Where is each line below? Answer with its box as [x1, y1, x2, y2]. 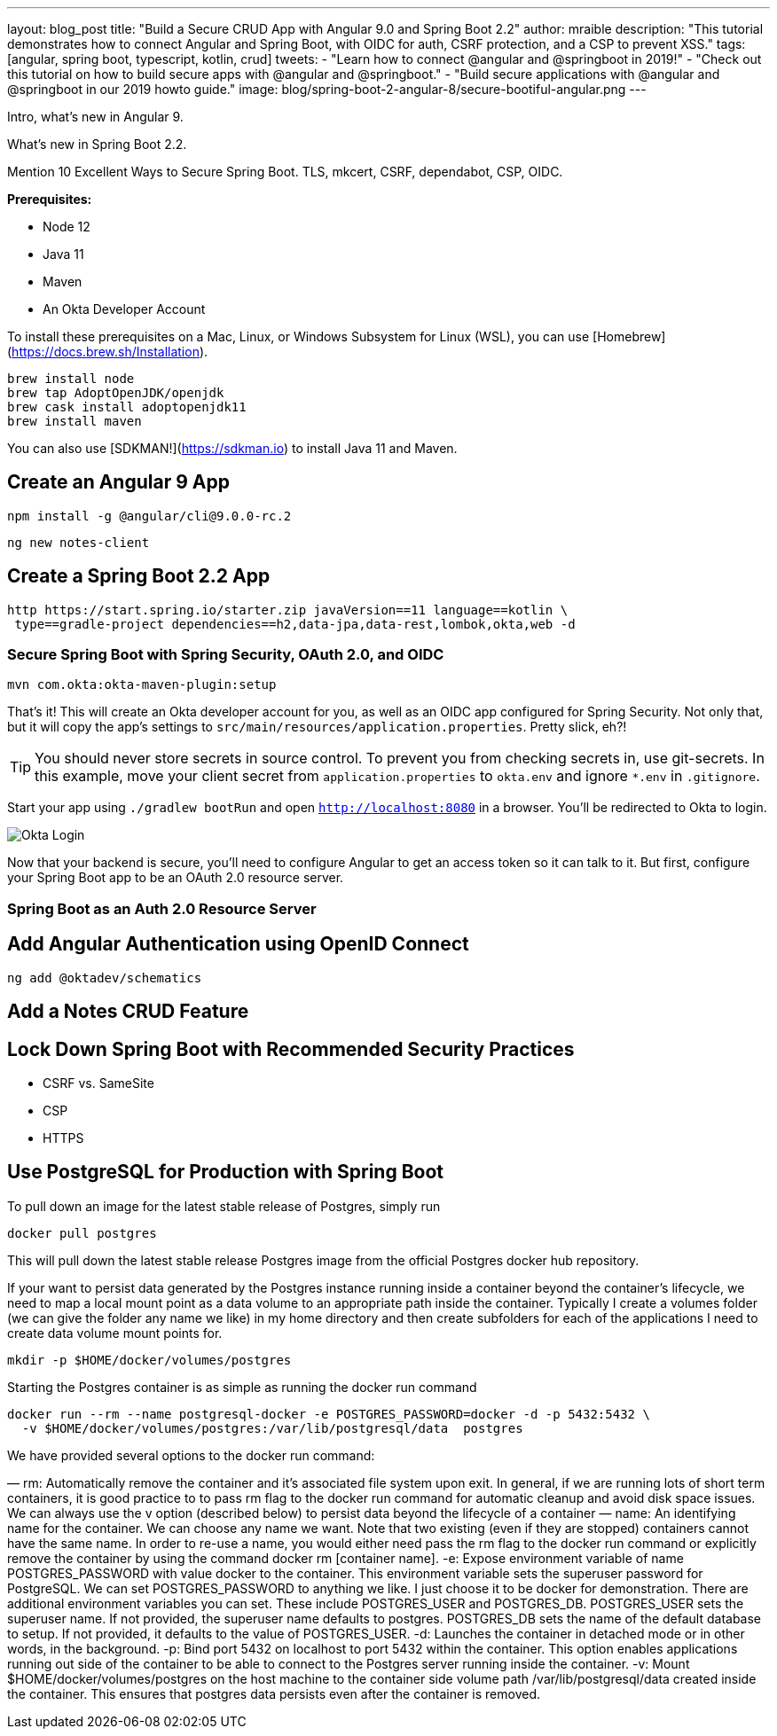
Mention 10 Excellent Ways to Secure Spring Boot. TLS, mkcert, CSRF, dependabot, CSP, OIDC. [7, 164, 563, 179]
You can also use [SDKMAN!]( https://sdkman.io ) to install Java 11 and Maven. [7, 441, 458, 456]
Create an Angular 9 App [7, 471, 230, 494]
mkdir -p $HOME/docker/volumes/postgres [7, 1352, 292, 1367]
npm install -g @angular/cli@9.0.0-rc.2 [7, 508, 292, 523]
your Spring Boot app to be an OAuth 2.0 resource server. [7, 870, 344, 886]
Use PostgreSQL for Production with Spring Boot [7, 1161, 444, 1184]
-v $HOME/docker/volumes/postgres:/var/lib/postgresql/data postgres [21, 1420, 523, 1435]
